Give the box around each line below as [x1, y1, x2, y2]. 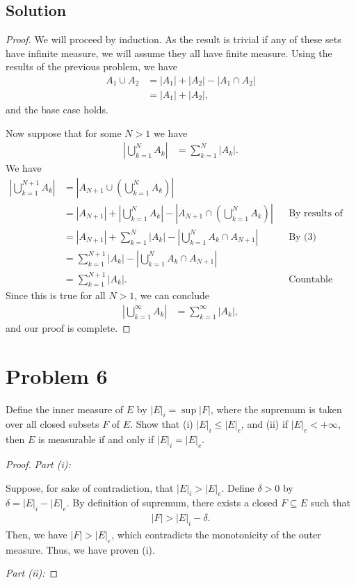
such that [310, 495, 350, 510]
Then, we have [6, 527, 67, 542]
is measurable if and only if [38, 432, 154, 447]
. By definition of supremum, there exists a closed [66, 495, 278, 510]
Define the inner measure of [6, 401, 124, 416]
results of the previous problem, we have [6, 59, 177, 74]
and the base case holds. [6, 102, 108, 117]
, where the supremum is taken [210, 401, 342, 416]
